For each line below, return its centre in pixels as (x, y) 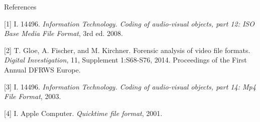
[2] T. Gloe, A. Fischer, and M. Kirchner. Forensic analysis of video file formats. (127, 50)
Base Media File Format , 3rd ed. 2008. (63, 33)
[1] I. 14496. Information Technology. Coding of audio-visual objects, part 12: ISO (129, 23)
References (20, 6)
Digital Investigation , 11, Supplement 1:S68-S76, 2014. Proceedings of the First (125, 60)
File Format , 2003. (33, 96)
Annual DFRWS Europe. (42, 69)
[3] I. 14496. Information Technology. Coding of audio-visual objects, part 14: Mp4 (130, 86)
